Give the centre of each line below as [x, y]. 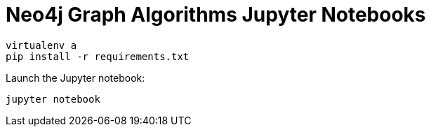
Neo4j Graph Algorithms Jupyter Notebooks [216, 15]
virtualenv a [41, 45]
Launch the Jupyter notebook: [75, 78]
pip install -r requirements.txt [98, 56]
